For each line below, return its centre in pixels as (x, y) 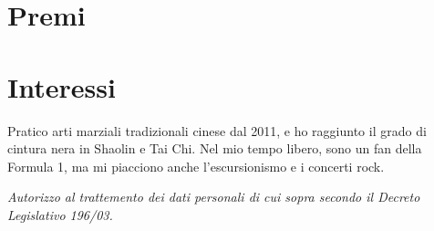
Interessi (62, 86)
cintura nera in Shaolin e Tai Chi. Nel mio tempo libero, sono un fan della (215, 148)
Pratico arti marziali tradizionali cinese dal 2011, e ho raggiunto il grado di (217, 130)
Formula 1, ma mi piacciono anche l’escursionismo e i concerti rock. (196, 166)
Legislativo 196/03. (60, 214)
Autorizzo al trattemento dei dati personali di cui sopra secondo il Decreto (214, 197)
